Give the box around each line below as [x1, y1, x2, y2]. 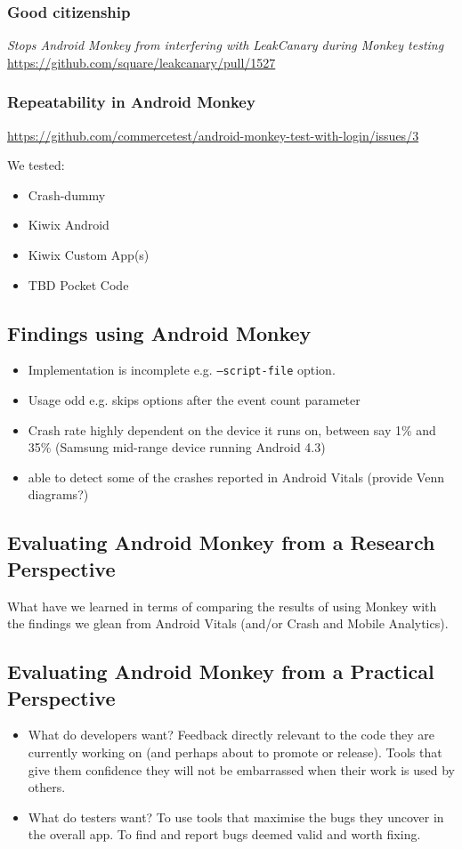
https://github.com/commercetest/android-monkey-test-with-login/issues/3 [7, 125, 419, 144]
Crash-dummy [28, 185, 106, 204]
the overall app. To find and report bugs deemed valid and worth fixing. [28, 825, 421, 844]
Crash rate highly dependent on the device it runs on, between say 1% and [28, 420, 436, 439]
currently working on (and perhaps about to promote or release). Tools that [28, 742, 442, 761]
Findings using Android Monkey [7, 319, 312, 346]
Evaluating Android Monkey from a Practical [7, 658, 434, 685]
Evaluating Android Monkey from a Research [7, 529, 435, 556]
